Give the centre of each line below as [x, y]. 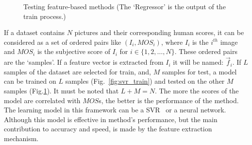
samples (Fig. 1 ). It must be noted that [61, 90]
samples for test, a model [199, 71]
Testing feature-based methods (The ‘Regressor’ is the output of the [125, 6]
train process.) [45, 16]
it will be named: [198, 62]
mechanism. [21, 138]
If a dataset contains [34, 32]
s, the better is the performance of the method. [169, 100]
